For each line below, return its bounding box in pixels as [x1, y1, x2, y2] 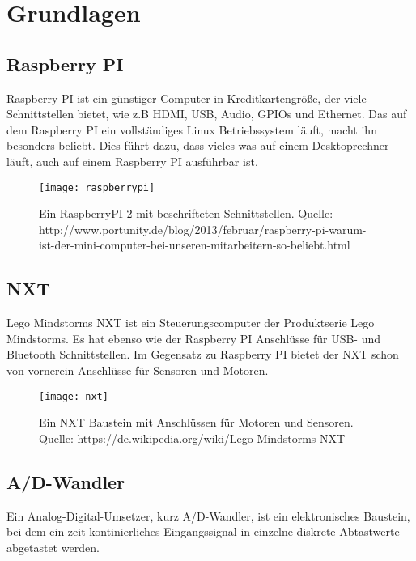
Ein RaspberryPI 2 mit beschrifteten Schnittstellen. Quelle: [39, 205, 333, 222]
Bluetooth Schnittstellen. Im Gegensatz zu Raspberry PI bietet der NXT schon [6, 346, 399, 363]
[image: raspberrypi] [39, 181, 155, 193]
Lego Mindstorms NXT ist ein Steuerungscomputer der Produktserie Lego [6, 314, 375, 331]
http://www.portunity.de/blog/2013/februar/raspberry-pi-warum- [39, 220, 367, 237]
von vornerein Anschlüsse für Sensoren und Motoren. [6, 361, 269, 378]
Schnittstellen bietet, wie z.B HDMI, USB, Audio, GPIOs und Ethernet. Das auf [6, 105, 407, 122]
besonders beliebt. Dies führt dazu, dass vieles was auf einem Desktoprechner [6, 137, 389, 154]
